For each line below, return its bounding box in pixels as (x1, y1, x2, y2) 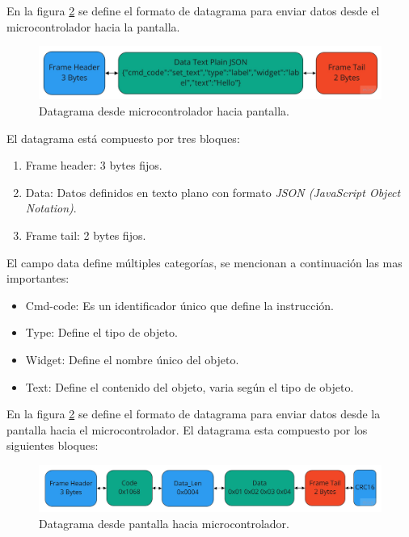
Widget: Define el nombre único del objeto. (25, 350, 239, 367)
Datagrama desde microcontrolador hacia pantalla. (39, 103, 290, 120)
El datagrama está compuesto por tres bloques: (6, 129, 240, 146)
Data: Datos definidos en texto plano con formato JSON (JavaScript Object (25, 183, 401, 200)
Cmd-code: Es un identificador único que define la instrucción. (25, 296, 334, 313)
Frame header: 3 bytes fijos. (25, 157, 162, 174)
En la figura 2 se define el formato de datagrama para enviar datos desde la (6, 405, 381, 422)
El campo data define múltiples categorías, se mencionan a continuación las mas (6, 254, 403, 271)
